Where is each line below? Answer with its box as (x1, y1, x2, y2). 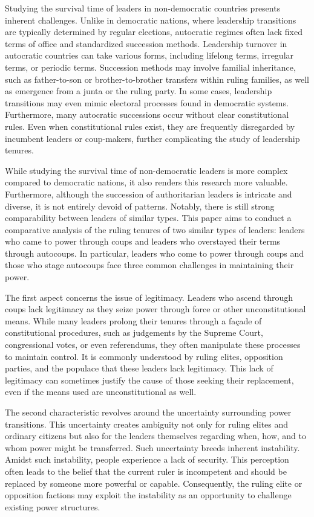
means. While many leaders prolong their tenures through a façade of (5, 314, 262, 327)
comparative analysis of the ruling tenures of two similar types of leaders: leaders (5, 223, 305, 236)
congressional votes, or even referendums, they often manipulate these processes (5, 338, 301, 351)
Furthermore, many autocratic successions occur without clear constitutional (5, 108, 289, 121)
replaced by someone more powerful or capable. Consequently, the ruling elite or (5, 477, 303, 489)
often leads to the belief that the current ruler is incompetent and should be (5, 464, 287, 477)
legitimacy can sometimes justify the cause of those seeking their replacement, (5, 373, 294, 386)
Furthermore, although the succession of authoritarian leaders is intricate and (5, 187, 292, 200)
